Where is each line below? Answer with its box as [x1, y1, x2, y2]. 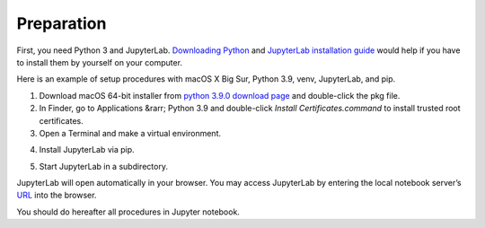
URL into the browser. [16, 189, 97, 201]
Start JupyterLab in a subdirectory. [39, 161, 168, 171]
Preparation [16, 13, 107, 33]
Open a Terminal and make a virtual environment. [39, 127, 222, 138]
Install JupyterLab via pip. [39, 145, 135, 155]
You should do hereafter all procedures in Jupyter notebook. [16, 206, 240, 217]
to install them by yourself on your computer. [16, 57, 183, 67]
